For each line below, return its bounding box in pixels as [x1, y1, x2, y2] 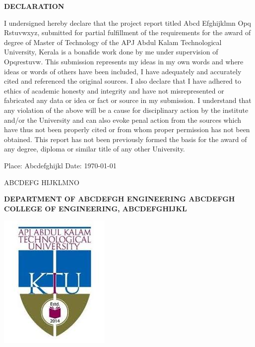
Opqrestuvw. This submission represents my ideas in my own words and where [4, 56, 244, 66]
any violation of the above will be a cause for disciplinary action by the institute [4, 104, 249, 115]
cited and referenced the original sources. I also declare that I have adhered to [4, 76, 241, 86]
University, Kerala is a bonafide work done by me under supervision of [4, 47, 218, 57]
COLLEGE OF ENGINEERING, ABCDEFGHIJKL [4, 203, 187, 213]
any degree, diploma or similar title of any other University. [4, 144, 185, 154]
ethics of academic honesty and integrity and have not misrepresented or [4, 85, 224, 96]
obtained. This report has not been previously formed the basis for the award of [4, 134, 247, 144]
